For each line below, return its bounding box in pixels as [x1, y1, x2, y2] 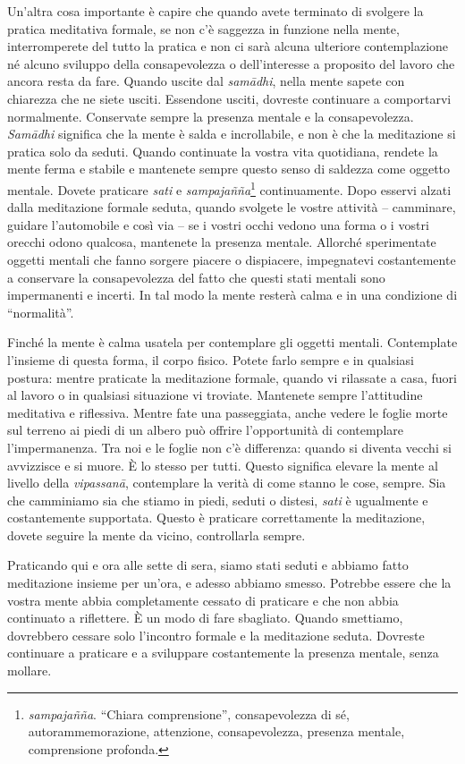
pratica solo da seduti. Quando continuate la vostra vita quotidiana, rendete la [7, 141, 438, 160]
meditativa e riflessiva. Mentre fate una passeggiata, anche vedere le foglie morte [7, 403, 448, 421]
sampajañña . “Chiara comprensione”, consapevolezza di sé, [28, 704, 350, 723]
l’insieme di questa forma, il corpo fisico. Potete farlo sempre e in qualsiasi [7, 350, 415, 369]
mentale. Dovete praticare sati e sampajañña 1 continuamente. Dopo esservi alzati [7, 177, 452, 199]
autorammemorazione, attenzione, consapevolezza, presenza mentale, [28, 722, 405, 741]
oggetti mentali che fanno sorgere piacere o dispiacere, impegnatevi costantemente [7, 250, 456, 268]
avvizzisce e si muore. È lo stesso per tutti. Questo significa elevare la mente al [7, 455, 438, 474]
